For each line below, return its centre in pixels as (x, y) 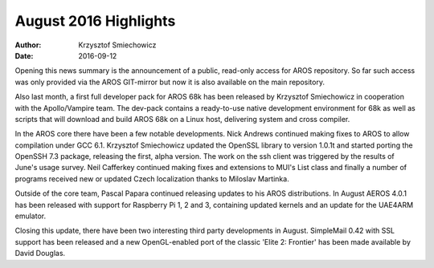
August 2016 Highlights (95, 21)
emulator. (31, 216)
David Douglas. (40, 254)
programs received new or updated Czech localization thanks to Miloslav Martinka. (152, 179)
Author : (28, 45)
